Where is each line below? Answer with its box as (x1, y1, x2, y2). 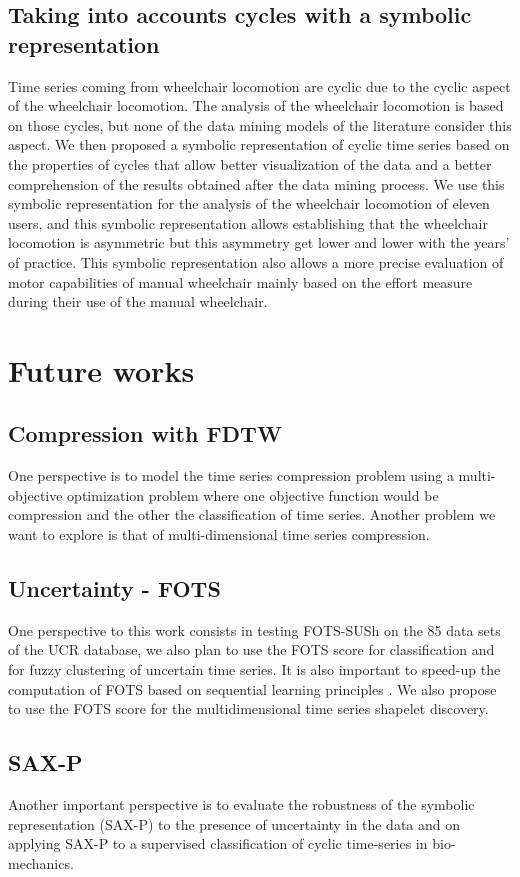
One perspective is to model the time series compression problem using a (8, 465, 454, 486)
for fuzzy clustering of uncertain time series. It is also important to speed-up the (8, 659, 501, 680)
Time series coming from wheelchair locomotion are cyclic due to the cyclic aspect (8, 75, 511, 96)
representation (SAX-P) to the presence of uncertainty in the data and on (8, 813, 461, 834)
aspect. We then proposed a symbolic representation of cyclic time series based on (8, 134, 510, 155)
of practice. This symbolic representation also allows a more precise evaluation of (8, 251, 504, 272)
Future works (8, 349, 195, 390)
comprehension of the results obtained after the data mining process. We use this (8, 173, 505, 194)
